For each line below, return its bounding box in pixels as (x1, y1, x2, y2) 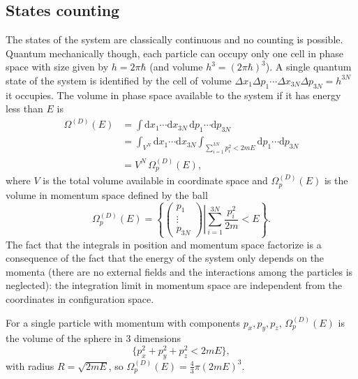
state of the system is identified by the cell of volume (6, 73, 232, 87)
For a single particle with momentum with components (6, 315, 241, 329)
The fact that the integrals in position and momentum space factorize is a (6, 237, 322, 251)
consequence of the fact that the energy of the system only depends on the (6, 251, 325, 265)
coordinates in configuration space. (6, 291, 154, 306)
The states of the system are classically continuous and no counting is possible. (6, 32, 343, 47)
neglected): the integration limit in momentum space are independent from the (6, 278, 343, 292)
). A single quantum (265, 59, 352, 74)
